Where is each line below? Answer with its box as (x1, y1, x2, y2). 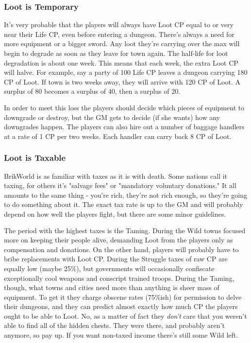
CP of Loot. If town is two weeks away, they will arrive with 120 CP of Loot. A (4, 76, 241, 86)
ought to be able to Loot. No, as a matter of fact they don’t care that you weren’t (4, 310, 247, 321)
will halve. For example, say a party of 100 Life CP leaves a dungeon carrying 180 (4, 67, 248, 77)
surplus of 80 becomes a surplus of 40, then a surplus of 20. (4, 86, 181, 96)
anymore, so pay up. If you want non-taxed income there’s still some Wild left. (4, 330, 238, 340)
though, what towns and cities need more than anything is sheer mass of (4, 282, 219, 292)
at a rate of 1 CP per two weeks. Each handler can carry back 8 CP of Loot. (4, 131, 232, 141)
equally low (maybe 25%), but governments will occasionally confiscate (4, 263, 215, 273)
